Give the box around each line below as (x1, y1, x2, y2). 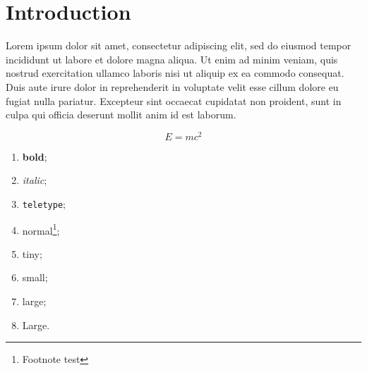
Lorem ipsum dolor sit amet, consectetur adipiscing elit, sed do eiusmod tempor (6, 38, 351, 53)
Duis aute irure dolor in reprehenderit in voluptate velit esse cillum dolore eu (6, 79, 339, 94)
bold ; (22, 149, 47, 164)
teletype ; (22, 196, 66, 211)
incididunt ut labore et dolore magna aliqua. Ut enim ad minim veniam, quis (6, 51, 338, 66)
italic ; (22, 173, 47, 187)
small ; (22, 270, 48, 285)
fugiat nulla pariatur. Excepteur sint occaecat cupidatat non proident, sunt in (6, 93, 342, 108)
